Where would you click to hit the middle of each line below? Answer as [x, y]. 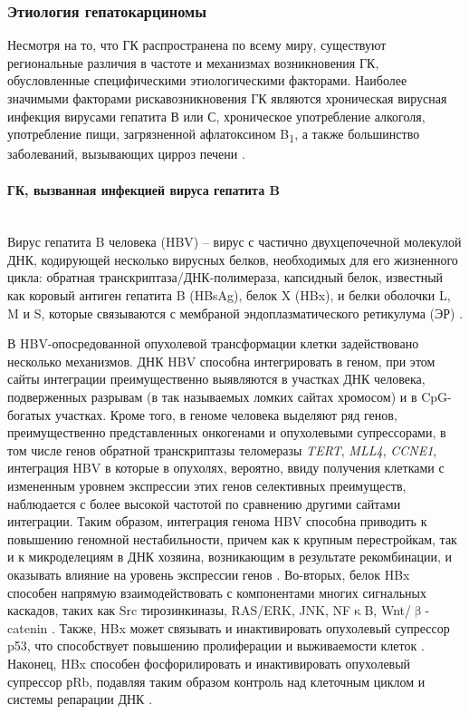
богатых [29, 414]
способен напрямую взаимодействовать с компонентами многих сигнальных [217, 592]
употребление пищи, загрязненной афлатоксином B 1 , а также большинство [214, 135]
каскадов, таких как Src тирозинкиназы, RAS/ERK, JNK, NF [179, 610]
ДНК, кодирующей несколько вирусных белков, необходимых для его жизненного [233, 259]
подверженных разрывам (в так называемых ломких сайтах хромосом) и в [212, 397]
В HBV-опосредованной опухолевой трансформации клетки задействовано [213, 343]
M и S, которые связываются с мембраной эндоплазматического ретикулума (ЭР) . [235, 313]
